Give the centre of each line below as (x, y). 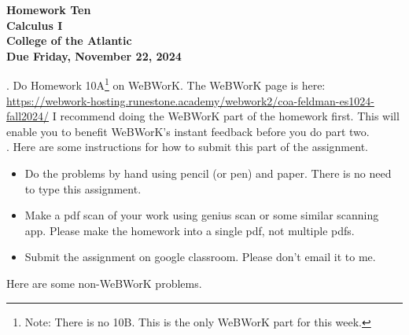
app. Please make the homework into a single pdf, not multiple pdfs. (190, 230)
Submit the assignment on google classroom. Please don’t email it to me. (200, 257)
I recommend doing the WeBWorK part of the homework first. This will (226, 116)
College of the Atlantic (69, 40)
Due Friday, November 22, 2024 (94, 55)
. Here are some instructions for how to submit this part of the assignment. (187, 147)
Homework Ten (49, 9)
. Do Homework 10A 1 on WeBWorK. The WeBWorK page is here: (166, 84)
